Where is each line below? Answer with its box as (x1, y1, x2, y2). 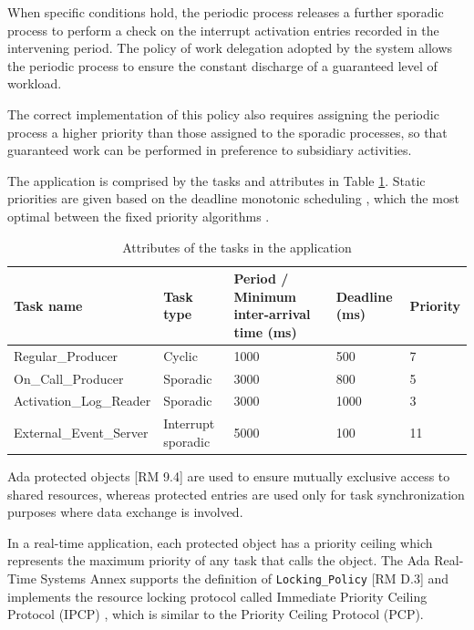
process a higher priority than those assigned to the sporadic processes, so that (7, 122, 448, 141)
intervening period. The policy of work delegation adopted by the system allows (7, 38, 453, 57)
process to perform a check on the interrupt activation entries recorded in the (7, 20, 439, 39)
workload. (7, 74, 62, 93)
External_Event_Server (14, 423, 149, 442)
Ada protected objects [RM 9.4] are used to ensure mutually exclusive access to (7, 466, 450, 485)
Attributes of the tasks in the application (122, 237, 352, 256)
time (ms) (233, 322, 297, 341)
